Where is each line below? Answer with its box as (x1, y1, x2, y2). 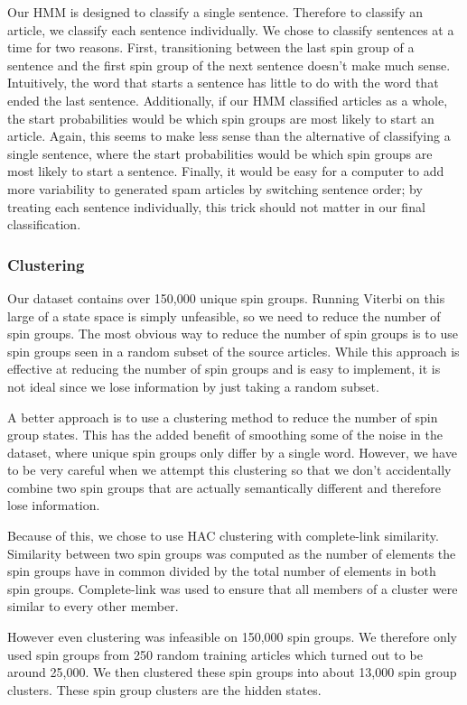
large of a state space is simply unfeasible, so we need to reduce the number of (7, 306, 441, 325)
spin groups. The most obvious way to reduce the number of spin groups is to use (7, 324, 458, 343)
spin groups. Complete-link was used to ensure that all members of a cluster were (7, 579, 458, 598)
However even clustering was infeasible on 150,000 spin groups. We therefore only (7, 627, 457, 646)
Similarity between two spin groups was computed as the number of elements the (7, 543, 456, 562)
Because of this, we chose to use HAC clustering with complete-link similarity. (7, 526, 439, 545)
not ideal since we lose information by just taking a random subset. (7, 376, 379, 395)
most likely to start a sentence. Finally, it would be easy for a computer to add (7, 162, 444, 181)
